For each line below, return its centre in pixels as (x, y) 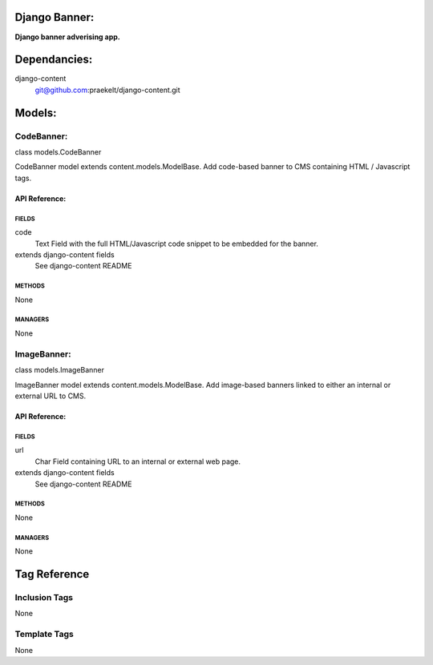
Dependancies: (54, 60)
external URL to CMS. (51, 396)
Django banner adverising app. (67, 37)
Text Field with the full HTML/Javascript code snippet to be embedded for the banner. (176, 244)
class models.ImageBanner (59, 370)
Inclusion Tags (44, 598)
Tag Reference (52, 574)
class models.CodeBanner (58, 151)
